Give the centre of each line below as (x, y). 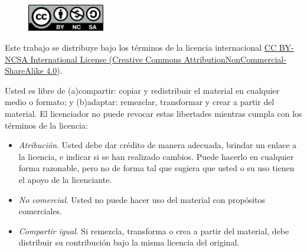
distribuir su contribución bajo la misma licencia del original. (129, 242)
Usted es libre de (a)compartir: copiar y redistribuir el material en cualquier (142, 90)
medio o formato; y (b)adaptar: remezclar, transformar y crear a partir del (140, 102)
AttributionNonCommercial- (235, 59)
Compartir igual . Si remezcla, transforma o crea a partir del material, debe (154, 230)
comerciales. (40, 211)
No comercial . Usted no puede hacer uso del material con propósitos (142, 199)
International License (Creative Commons (106, 59)
